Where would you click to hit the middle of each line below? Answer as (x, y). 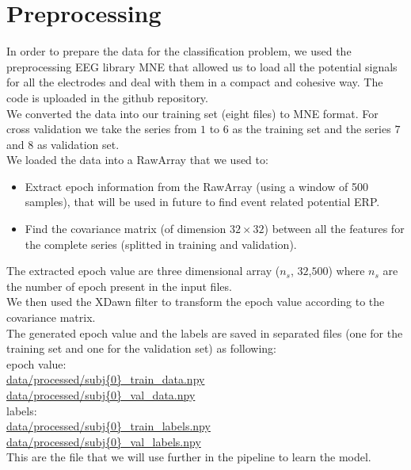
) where (346, 271)
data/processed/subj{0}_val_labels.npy (104, 441)
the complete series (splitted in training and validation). (161, 244)
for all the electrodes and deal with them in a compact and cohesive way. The (195, 82)
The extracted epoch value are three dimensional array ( (143, 271)
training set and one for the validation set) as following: (141, 348)
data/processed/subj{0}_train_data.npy (106, 379)
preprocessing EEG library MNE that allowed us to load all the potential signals (202, 66)
